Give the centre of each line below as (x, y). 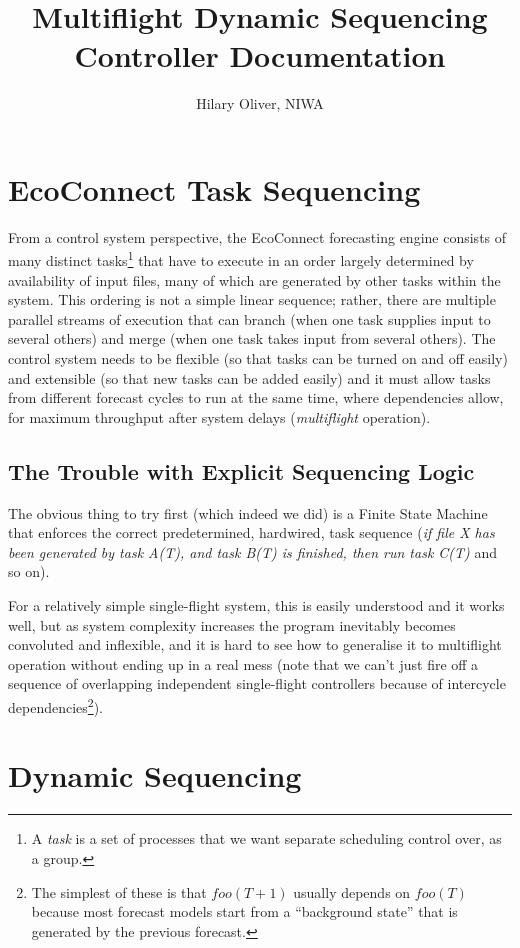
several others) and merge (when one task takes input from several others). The (252, 338)
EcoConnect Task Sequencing (214, 188)
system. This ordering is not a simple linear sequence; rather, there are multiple (252, 299)
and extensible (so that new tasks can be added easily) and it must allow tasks (249, 377)
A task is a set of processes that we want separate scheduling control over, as (266, 838)
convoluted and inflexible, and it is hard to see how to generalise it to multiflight (255, 644)
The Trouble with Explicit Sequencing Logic (241, 470)
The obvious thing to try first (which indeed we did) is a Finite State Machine (248, 512)
